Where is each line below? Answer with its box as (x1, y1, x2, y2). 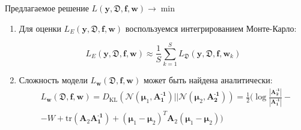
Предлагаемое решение (5, 2, 89, 14)
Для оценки (19, 22, 61, 34)
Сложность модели (19, 74, 88, 86)
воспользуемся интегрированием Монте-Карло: (125, 22, 297, 34)
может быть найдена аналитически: (143, 74, 273, 86)
